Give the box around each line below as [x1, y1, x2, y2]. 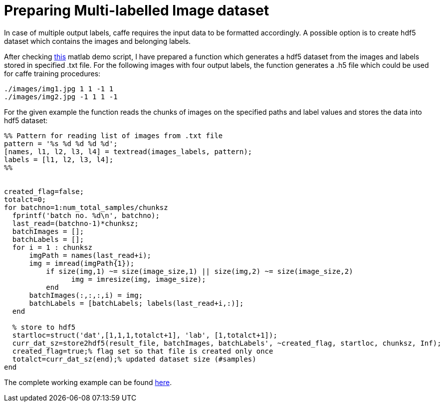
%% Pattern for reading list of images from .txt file [4, 131, 223, 140]
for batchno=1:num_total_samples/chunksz [4, 203, 168, 211]
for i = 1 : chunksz [12, 243, 93, 251]
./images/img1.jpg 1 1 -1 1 [4, 84, 114, 93]
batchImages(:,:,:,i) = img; [29, 291, 143, 299]
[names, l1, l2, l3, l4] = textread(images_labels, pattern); [4, 147, 252, 156]
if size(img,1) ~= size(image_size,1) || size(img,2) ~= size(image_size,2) [46, 267, 353, 275]
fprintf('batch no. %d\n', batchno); [12, 211, 160, 219]
